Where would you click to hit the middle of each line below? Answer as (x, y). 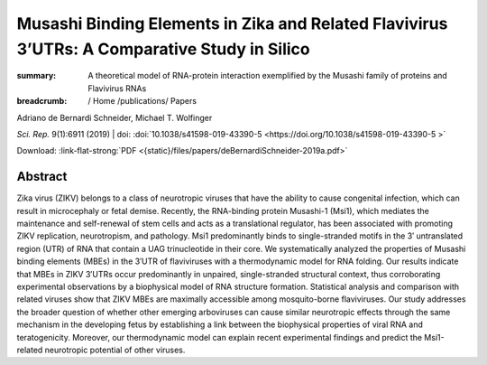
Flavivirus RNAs (117, 88)
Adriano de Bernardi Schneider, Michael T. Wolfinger (115, 117)
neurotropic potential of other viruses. (115, 350)
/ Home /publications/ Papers (142, 101)
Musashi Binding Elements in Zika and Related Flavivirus (232, 23)
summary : (37, 76)
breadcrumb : (42, 101)
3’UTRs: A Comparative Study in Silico (163, 49)
